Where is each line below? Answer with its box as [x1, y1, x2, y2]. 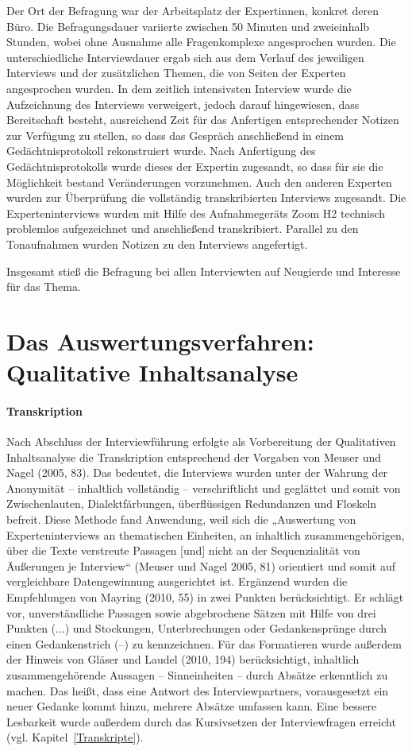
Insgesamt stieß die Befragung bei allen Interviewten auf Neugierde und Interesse [6, 262, 401, 279]
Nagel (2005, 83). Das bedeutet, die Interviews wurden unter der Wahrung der [6, 464, 388, 481]
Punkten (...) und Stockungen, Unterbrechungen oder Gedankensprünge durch [6, 620, 387, 637]
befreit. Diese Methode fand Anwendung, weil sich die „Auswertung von [6, 511, 356, 528]
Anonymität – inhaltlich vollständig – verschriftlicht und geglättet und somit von [6, 479, 401, 496]
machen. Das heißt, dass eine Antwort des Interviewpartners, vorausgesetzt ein [6, 682, 389, 699]
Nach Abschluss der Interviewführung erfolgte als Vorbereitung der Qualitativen [6, 433, 396, 450]
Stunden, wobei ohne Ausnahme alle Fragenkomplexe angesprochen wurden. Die [6, 33, 396, 50]
